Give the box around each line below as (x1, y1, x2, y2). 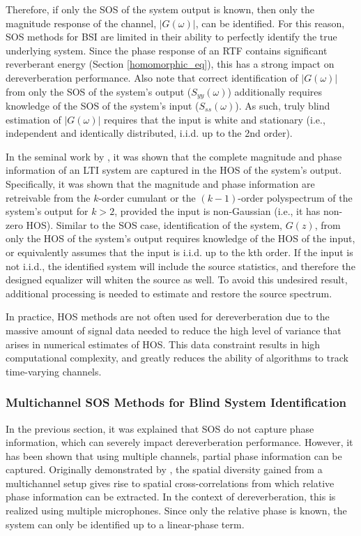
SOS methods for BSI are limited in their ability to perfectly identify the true (6, 29, 337, 44)
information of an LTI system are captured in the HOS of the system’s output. (6, 163, 342, 177)
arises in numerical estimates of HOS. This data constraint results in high (6, 336, 321, 351)
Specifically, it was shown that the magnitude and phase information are (6, 176, 315, 191)
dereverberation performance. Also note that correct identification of (6, 70, 298, 84)
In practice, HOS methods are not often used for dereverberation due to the (6, 309, 330, 324)
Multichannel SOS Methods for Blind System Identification (6, 394, 347, 411)
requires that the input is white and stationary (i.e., (104, 112, 325, 126)
